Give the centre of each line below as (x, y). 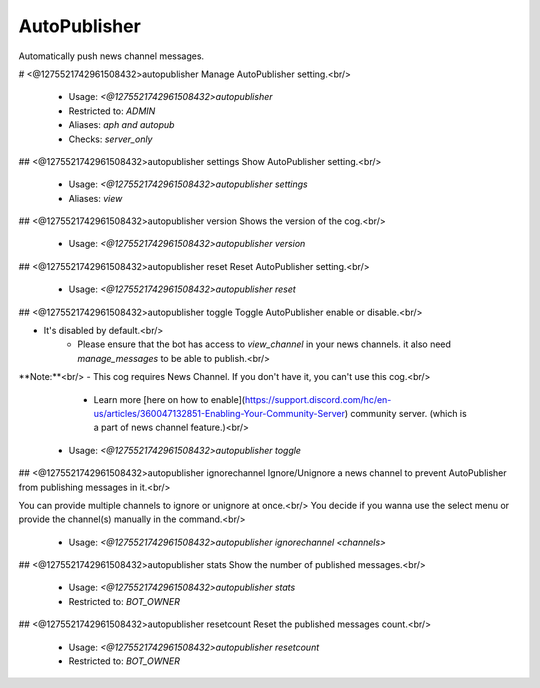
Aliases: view (95, 198)
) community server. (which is (405, 413)
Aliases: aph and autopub (121, 125)
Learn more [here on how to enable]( (169, 399)
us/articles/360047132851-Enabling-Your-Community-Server (219, 413)
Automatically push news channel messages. (111, 56)
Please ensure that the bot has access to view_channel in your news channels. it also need (264, 344)
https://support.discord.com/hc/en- (318, 399)
